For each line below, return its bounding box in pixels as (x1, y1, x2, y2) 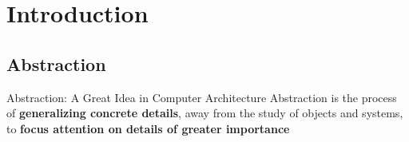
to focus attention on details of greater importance (6, 120, 290, 136)
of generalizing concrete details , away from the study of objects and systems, (6, 105, 403, 121)
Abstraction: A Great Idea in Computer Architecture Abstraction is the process (6, 89, 397, 105)
